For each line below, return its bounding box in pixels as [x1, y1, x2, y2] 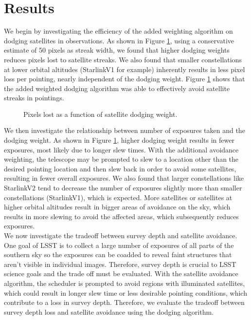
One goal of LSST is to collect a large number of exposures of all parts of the [4, 240, 234, 250]
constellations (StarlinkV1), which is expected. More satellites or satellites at [4, 192, 233, 202]
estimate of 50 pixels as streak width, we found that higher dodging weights [4, 45, 230, 55]
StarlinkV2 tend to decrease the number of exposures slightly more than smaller [4, 183, 242, 193]
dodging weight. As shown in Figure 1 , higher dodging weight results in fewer [4, 135, 234, 145]
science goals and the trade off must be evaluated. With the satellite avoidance [4, 268, 238, 279]
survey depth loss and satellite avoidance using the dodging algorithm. [4, 306, 214, 317]
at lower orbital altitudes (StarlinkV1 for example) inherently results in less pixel [4, 64, 245, 74]
